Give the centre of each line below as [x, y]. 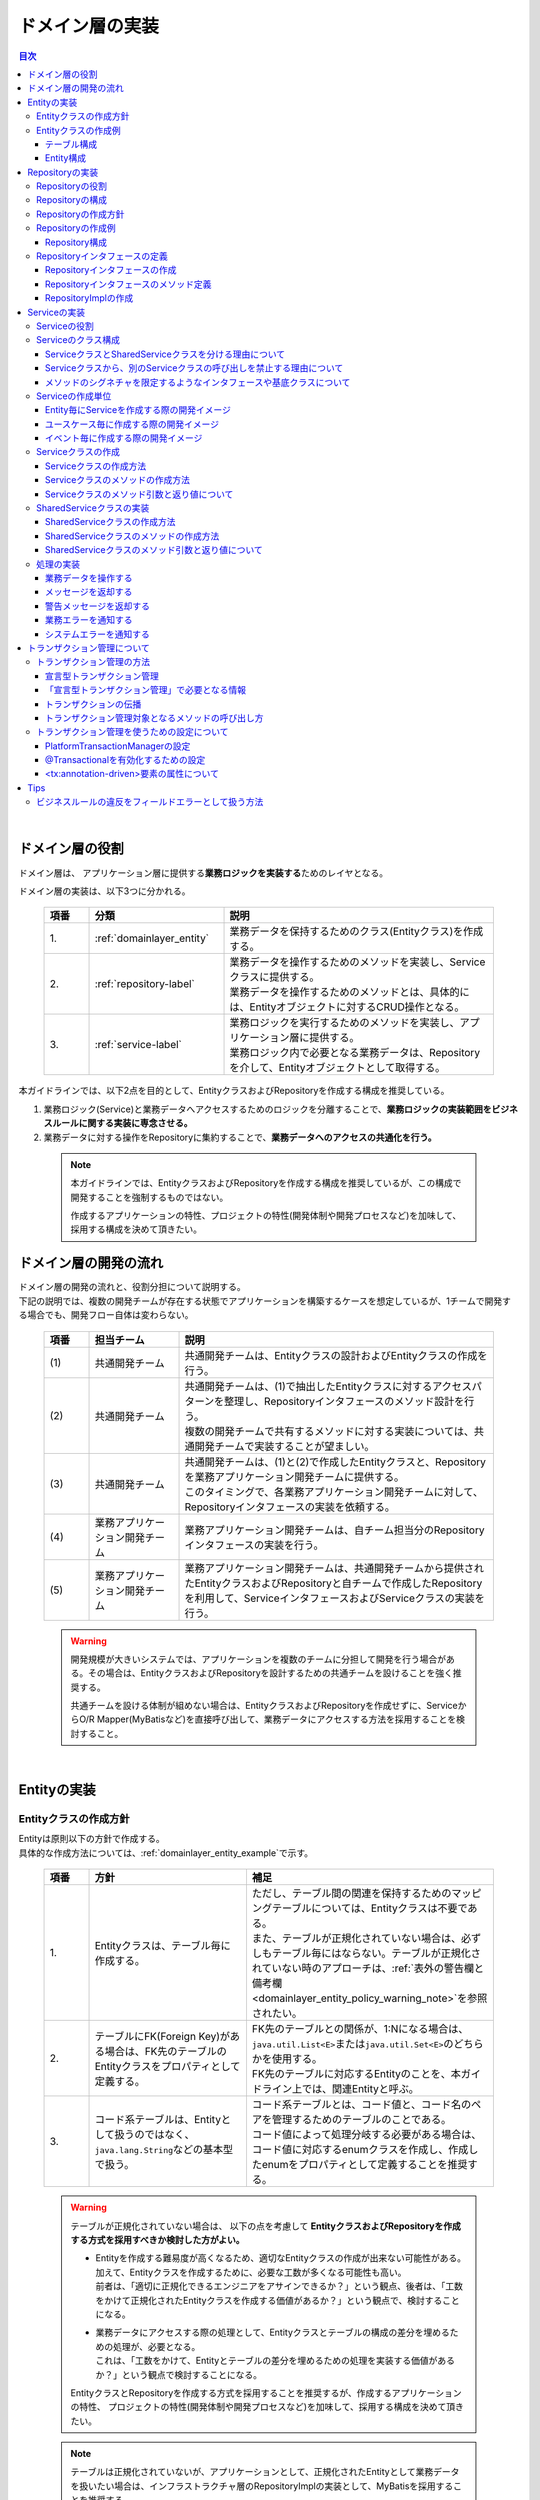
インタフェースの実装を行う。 [254, 1545]
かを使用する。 [287, 2059]
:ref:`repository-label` [144, 984]
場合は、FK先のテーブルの [165, 2052]
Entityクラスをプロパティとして [167, 2067]
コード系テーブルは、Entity [158, 2120]
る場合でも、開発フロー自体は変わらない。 [106, 1315]
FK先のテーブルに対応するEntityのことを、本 [356, 2074]
